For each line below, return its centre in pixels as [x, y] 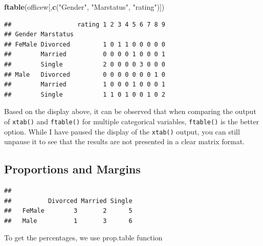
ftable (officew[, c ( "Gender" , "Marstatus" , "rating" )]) [84, 7]
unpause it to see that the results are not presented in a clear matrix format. [124, 141]
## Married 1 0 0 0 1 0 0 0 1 [85, 85]
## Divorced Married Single [68, 201]
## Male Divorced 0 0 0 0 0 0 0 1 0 [85, 74]
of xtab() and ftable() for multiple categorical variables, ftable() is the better [132, 121]
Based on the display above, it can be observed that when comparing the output [130, 111]
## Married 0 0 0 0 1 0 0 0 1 [85, 54]
